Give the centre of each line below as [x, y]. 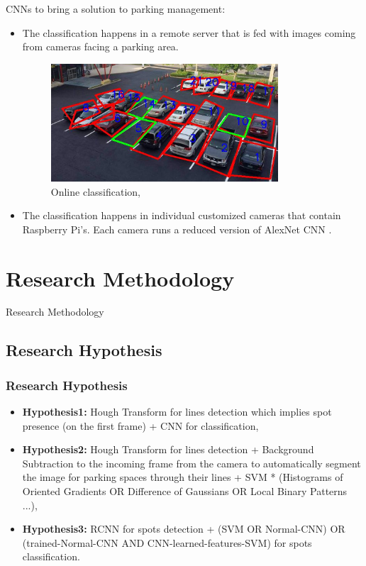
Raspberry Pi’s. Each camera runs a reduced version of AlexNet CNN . [177, 229]
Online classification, [95, 191]
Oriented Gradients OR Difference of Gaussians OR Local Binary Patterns [185, 491]
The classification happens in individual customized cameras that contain [182, 215]
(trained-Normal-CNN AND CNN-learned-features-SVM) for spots [167, 542]
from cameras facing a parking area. [100, 46]
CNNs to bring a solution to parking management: [116, 9]
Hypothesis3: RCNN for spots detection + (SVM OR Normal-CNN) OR [184, 529]
